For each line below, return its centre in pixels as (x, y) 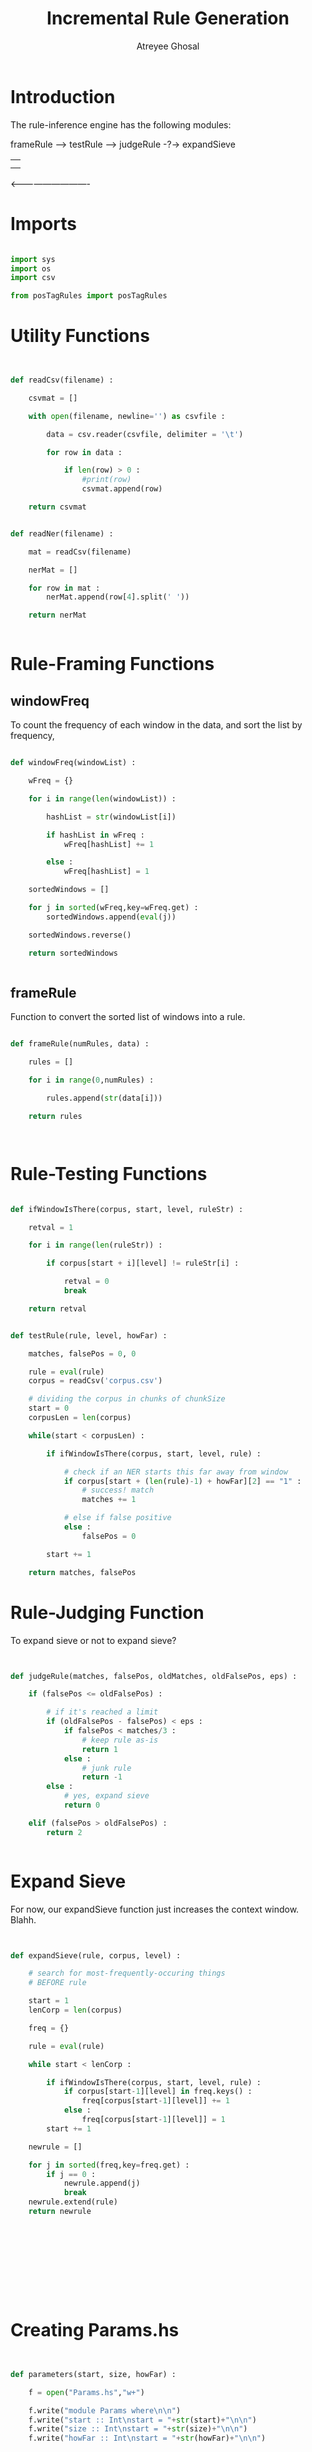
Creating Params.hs (95, 2330)
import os (31, 268)
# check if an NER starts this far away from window (175, 1472)
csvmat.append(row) (122, 489)
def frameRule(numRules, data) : (80, 1044)
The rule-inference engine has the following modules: (121, 124)
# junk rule (106, 1768)
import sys (33, 259)
